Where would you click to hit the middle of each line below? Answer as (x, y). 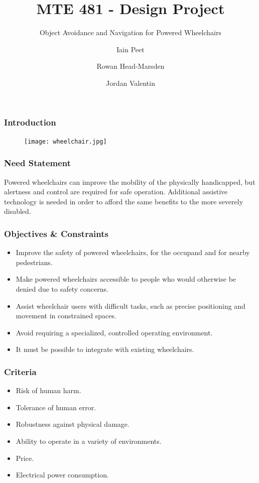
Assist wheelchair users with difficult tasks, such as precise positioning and (131, 306)
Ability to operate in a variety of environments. (89, 441)
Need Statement (38, 163)
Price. (25, 458)
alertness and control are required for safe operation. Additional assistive (116, 192)
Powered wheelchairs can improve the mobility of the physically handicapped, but (130, 182)
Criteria (20, 371)
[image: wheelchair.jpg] (66, 141)
